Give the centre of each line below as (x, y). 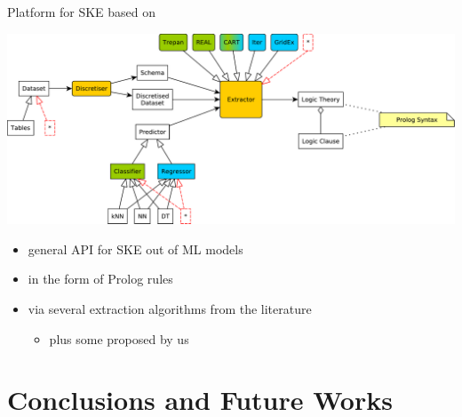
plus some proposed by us (119, 338)
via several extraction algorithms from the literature (170, 308)
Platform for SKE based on (82, 12)
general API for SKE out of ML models (135, 249)
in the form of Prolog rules (100, 279)
